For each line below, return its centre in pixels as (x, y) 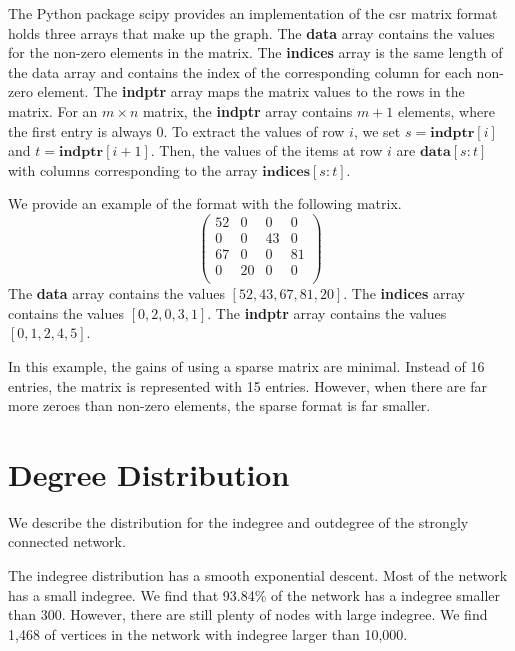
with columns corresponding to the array (133, 169)
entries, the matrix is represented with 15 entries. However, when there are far (247, 385)
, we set (377, 130)
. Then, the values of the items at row (266, 150)
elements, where (446, 110)
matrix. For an (53, 110)
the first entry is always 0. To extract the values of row (176, 130)
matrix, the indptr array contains (247, 110)
